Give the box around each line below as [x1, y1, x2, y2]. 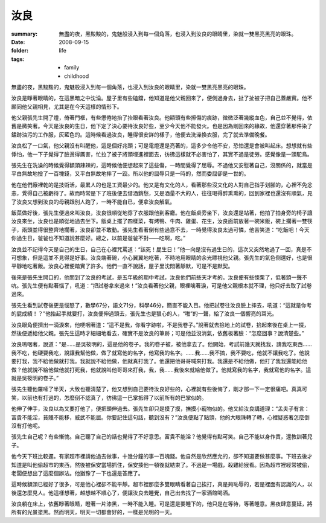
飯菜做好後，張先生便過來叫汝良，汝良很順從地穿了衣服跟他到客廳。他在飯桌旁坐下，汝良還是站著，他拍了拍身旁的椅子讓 [11, 209, 313, 216]
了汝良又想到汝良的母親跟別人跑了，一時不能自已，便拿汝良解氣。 [11, 198, 175, 205]
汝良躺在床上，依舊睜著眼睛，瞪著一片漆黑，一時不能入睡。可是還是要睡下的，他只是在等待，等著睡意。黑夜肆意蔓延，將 [11, 500, 313, 507]
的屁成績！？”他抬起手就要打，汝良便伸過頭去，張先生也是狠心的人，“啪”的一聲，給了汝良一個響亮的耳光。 [11, 310, 278, 317]
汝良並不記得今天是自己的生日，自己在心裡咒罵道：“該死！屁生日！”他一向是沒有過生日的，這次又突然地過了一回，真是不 [11, 245, 312, 253]
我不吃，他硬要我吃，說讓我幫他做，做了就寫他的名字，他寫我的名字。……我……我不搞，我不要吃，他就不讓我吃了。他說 [11, 349, 310, 356]
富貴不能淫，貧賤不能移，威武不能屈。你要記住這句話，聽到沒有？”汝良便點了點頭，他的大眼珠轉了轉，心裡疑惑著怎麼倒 [11, 414, 310, 421]
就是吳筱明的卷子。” [11, 374, 59, 382]
